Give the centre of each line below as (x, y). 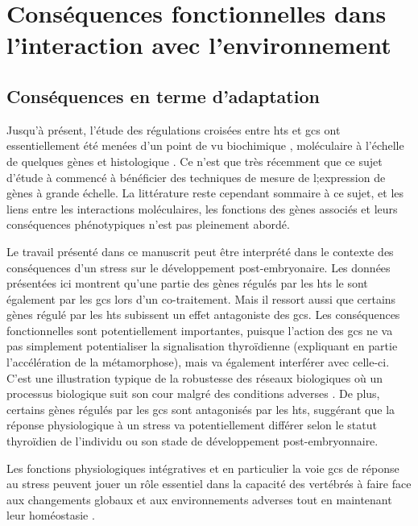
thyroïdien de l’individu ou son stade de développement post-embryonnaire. (192, 441)
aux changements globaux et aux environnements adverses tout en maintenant (199, 499)
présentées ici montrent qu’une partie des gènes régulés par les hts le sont (187, 283)
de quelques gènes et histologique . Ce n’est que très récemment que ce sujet (195, 161)
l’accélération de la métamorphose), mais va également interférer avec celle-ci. (198, 362)
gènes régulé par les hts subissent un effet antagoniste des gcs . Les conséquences (203, 315)
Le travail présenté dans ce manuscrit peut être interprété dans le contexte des (200, 251)
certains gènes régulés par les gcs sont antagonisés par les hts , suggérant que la (201, 409)
